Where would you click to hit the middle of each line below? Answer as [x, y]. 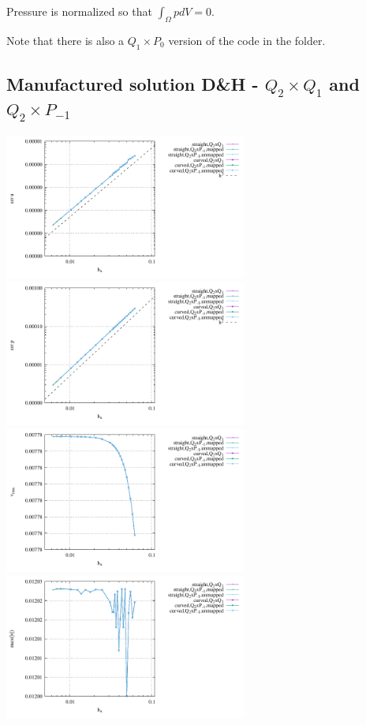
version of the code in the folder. [247, 40]
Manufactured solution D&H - [133, 83]
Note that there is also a [65, 40]
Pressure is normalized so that [79, 11]
